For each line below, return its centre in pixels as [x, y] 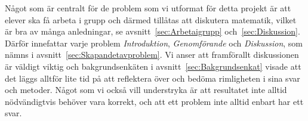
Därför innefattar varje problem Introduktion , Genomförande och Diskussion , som [154, 43]
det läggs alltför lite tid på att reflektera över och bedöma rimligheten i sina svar [153, 78]
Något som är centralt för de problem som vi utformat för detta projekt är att [148, 8]
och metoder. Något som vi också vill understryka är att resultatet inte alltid [146, 90]
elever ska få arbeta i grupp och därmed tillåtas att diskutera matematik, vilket [151, 19]
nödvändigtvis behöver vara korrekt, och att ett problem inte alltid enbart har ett [154, 101]
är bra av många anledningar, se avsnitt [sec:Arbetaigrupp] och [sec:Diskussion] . [153, 31]
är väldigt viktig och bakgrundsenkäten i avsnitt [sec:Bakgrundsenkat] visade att [153, 66]
